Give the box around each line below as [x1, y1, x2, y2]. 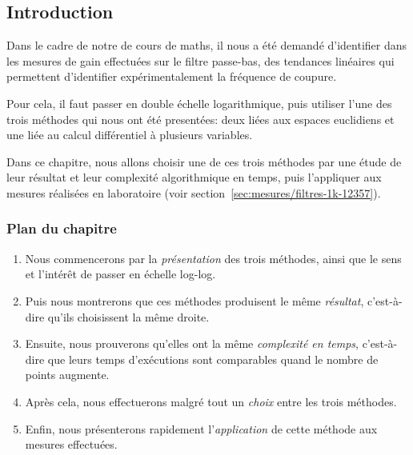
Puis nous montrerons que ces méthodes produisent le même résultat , [25, 292, 364, 309]
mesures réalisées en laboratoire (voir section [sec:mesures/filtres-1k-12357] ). [6, 184, 381, 201]
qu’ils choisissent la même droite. [47, 308, 210, 325]
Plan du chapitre [6, 218, 117, 238]
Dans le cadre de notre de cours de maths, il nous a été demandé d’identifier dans [6, 37, 407, 54]
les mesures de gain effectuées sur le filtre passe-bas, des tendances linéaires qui [6, 52, 395, 69]
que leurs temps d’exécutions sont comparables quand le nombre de [47, 350, 379, 367]
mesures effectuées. [25, 436, 118, 453]
